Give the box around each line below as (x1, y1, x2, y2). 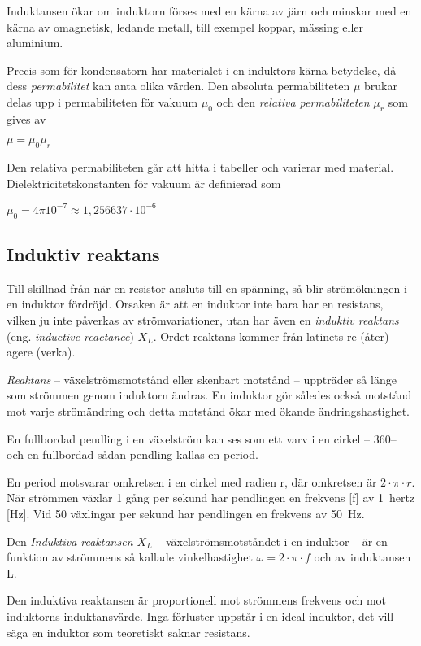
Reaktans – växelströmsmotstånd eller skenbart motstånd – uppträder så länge (7, 370, 397, 387)
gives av (7, 110, 46, 127)
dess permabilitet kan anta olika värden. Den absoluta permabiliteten (7, 77, 350, 94)
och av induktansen (314, 548, 411, 565)
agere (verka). (7, 343, 76, 360)
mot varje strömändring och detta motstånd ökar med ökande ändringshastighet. (7, 403, 410, 419)
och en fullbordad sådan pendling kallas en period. (7, 446, 258, 463)
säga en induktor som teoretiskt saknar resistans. (7, 623, 250, 640)
